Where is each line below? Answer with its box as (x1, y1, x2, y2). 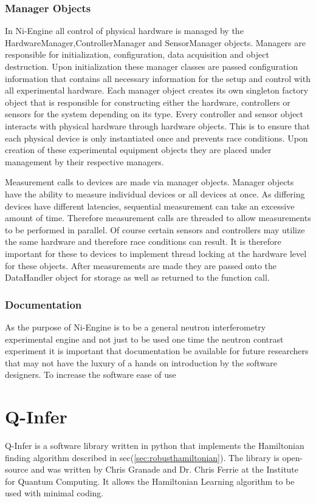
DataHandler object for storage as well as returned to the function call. (5, 271, 270, 284)
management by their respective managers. (5, 155, 164, 168)
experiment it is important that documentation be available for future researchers (5, 344, 309, 357)
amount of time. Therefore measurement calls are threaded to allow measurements (5, 211, 311, 224)
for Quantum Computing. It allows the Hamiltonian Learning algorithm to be (5, 474, 295, 487)
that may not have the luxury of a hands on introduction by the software (5, 356, 277, 369)
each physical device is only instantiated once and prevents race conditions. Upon (5, 131, 308, 144)
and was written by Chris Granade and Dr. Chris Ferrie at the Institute (30, 463, 299, 476)
